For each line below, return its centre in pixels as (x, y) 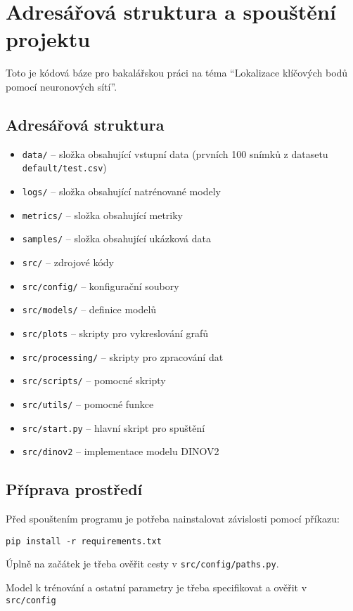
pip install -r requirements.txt (84, 541)
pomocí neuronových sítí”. (62, 86)
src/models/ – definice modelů (89, 309)
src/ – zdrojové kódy (68, 262)
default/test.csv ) (64, 167)
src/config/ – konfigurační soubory (101, 285)
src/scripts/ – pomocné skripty (94, 380)
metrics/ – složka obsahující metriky (102, 215)
